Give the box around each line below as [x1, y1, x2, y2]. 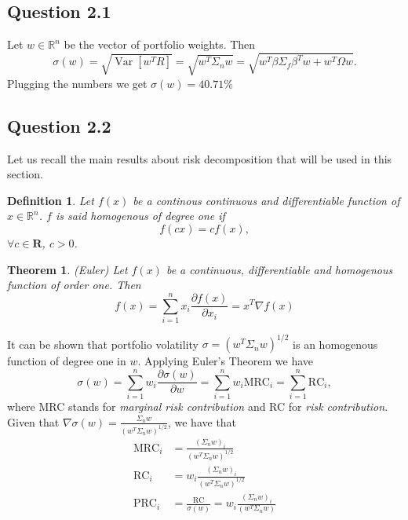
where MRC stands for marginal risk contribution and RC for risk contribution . [7, 398, 388, 415]
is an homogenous [293, 335, 378, 352]
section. [7, 166, 43, 182]
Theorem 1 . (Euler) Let [7, 261, 128, 277]
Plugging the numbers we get [7, 75, 148, 91]
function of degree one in [7, 353, 126, 369]
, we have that [167, 413, 237, 430]
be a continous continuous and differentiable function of [133, 192, 400, 208]
